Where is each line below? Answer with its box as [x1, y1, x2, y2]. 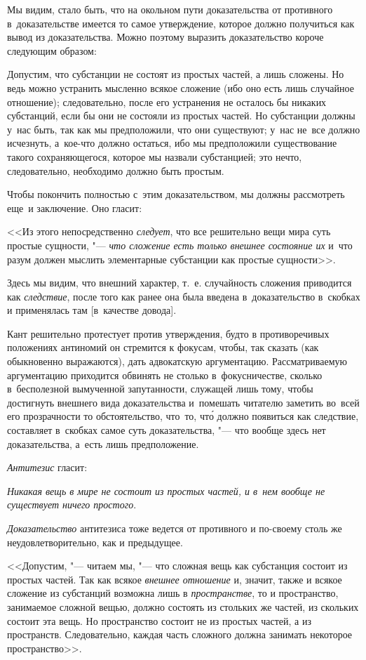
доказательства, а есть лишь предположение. [7, 436, 199, 451]
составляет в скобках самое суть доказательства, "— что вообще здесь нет [7, 423, 326, 437]
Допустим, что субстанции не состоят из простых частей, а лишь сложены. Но [7, 67, 344, 81]
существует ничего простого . [7, 497, 137, 512]
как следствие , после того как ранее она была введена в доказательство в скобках [7, 289, 360, 303]
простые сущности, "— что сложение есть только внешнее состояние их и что [7, 237, 353, 252]
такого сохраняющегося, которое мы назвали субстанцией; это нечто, [7, 149, 302, 164]
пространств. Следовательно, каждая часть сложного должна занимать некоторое [7, 627, 353, 642]
